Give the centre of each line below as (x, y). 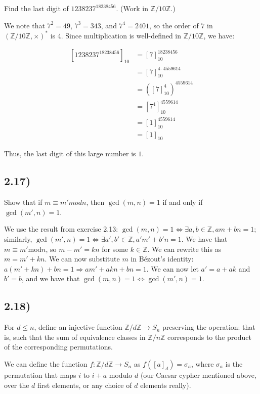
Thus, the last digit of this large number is (70, 154)
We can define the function (46, 363)
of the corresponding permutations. (58, 347)
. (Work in (132, 8)
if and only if (183, 202)
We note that (25, 25)
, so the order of (174, 25)
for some (115, 249)
